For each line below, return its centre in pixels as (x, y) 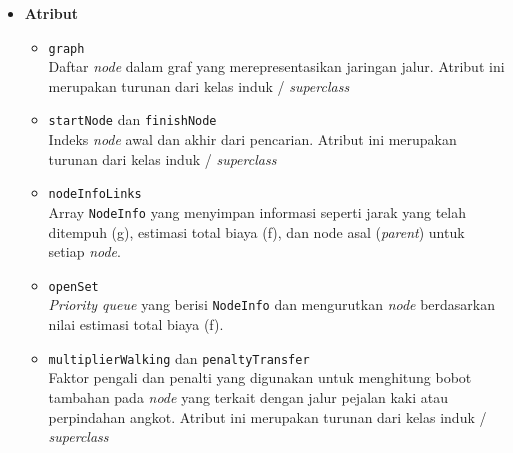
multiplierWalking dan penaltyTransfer (179, 357)
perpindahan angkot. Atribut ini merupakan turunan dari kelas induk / (267, 416)
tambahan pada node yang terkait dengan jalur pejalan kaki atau (248, 396)
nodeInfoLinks (95, 194)
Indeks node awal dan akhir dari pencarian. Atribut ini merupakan (252, 139)
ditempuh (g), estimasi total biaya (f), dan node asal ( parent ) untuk (256, 231)
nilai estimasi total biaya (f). (136, 324)
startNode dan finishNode (132, 119)
